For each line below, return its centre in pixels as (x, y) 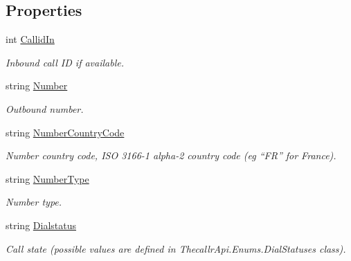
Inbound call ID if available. (65, 62)
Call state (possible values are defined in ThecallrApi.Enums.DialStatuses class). (176, 248)
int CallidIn (30, 39)
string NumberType (47, 178)
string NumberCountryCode (65, 132)
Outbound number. (45, 108)
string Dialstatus (41, 225)
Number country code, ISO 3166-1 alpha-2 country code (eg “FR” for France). (171, 155)
